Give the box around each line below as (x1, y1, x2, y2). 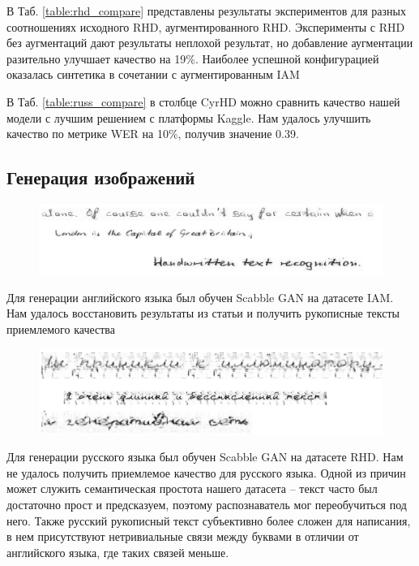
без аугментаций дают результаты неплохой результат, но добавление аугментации (6, 34, 413, 51)
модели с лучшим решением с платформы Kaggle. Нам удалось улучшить (6, 109, 371, 126)
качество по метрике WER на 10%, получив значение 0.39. (6, 125, 299, 142)
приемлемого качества (6, 320, 115, 337)
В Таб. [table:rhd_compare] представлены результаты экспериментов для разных (6, 2, 406, 19)
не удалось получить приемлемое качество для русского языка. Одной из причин (6, 464, 406, 481)
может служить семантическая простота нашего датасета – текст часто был (6, 480, 378, 497)
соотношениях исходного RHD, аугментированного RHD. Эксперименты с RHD (6, 18, 405, 35)
